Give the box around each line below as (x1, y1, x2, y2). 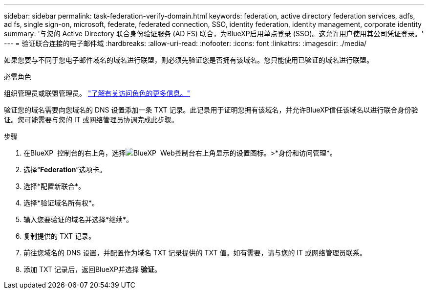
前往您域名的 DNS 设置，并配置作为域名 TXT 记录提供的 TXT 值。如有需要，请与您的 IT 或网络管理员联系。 (23, 248, 367, 257)
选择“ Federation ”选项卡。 (23, 165, 107, 174)
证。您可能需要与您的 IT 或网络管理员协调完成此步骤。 (4, 115, 178, 124)
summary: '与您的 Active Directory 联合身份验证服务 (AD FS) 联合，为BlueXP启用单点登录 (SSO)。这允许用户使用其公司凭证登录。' (4, 29, 424, 38)
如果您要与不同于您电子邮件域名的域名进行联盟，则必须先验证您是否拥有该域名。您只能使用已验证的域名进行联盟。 (4, 56, 373, 64)
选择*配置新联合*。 (23, 182, 86, 190)
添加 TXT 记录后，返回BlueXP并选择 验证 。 (23, 265, 161, 273)
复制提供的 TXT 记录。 (23, 232, 95, 240)
